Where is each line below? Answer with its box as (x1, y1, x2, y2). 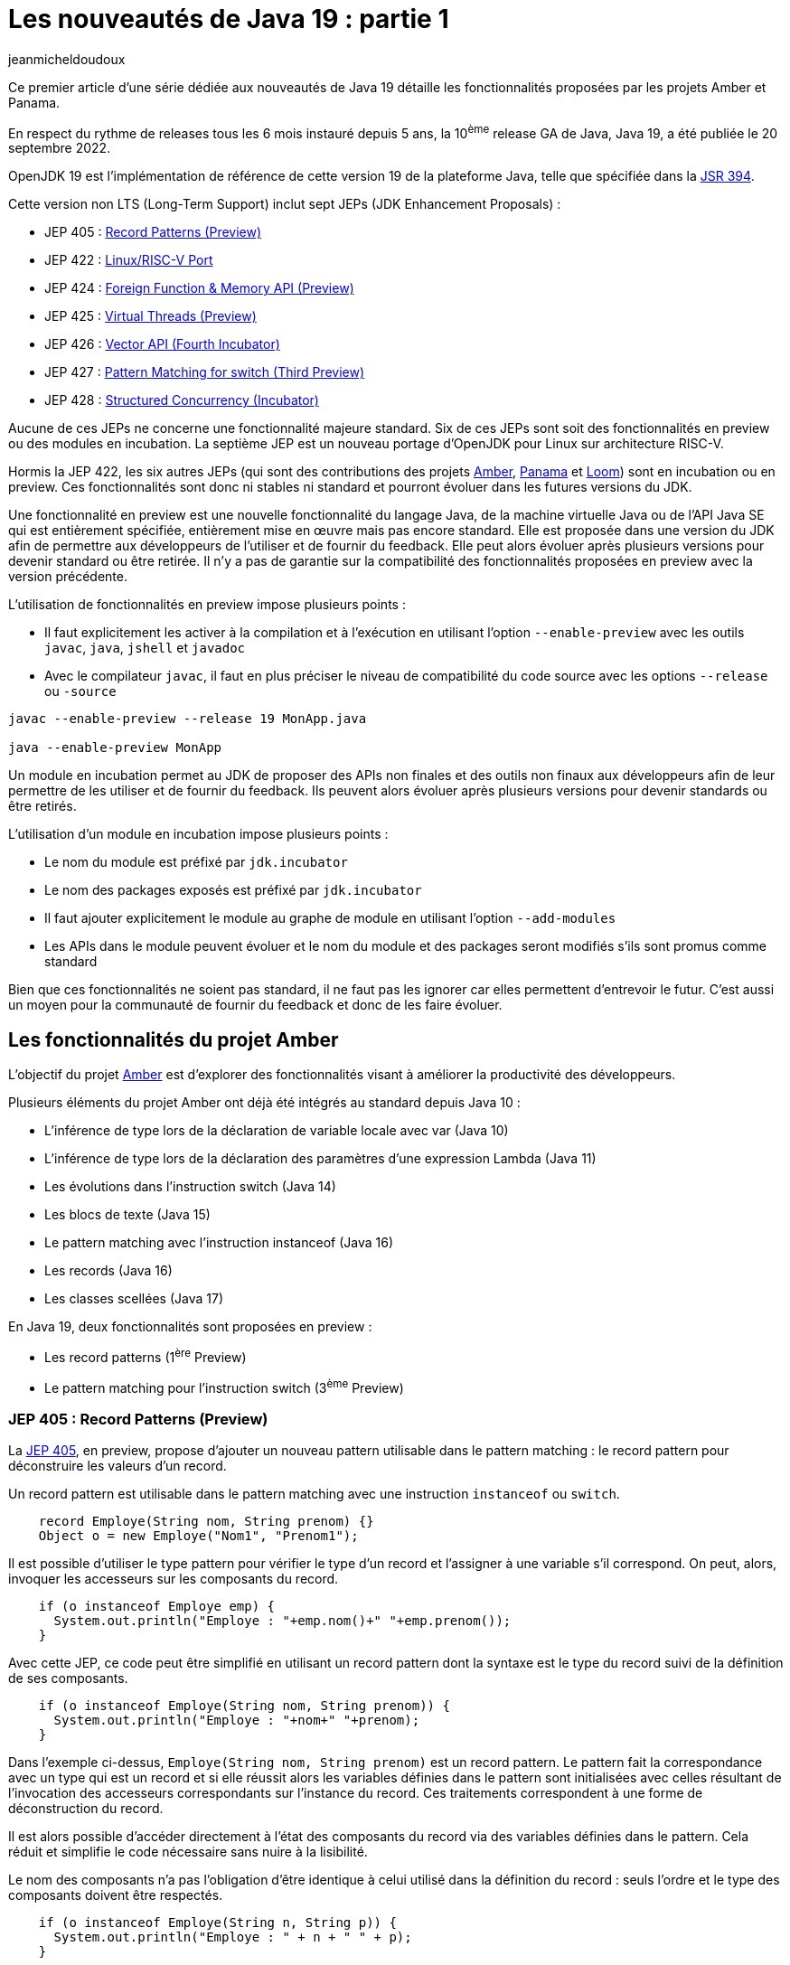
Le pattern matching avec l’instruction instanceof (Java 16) (44, 1235, 393, 1251)
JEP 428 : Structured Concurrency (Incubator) (44, 392, 319, 409)
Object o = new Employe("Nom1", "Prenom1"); (38, 1528, 359, 1544)
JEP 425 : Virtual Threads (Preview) (44, 308, 257, 324)
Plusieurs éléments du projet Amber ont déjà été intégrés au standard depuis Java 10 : (8, 1095, 521, 1111)
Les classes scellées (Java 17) (44, 1291, 223, 1307)
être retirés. (8, 798, 77, 814)
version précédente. (8, 569, 127, 585)
